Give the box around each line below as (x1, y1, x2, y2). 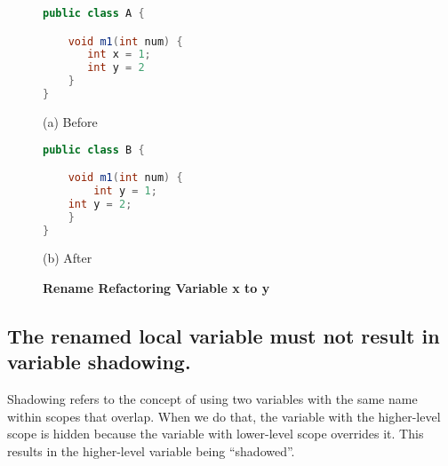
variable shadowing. (7, 348, 191, 375)
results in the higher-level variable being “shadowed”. (7, 441, 295, 460)
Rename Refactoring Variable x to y (43, 279, 270, 296)
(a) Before (43, 112, 98, 130)
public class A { (43, 7, 145, 20)
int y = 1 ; (93, 184, 157, 197)
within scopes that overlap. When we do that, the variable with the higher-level (7, 407, 441, 425)
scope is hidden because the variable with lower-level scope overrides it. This (7, 424, 424, 443)
